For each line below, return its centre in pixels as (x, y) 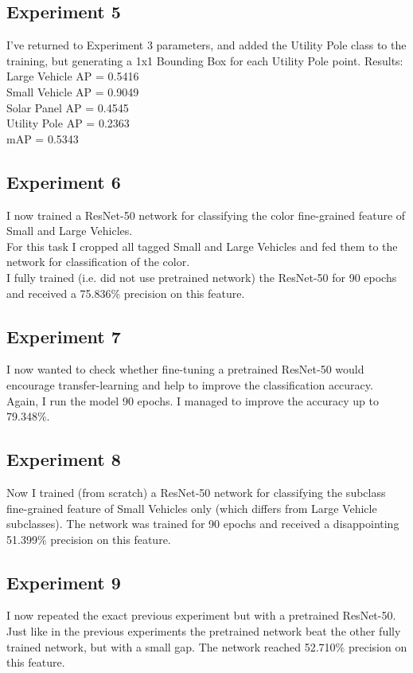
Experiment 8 (64, 459)
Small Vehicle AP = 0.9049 (73, 91)
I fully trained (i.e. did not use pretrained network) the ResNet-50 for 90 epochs (202, 277)
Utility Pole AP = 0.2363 (68, 123)
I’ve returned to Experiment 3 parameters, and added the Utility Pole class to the (206, 45)
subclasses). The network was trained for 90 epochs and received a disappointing (203, 524)
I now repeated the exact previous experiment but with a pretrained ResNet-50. (201, 615)
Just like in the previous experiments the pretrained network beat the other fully (204, 631)
